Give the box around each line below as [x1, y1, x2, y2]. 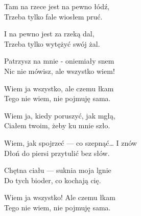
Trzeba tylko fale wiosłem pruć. [4, 11, 103, 22]
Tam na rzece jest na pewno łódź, [4, 1, 110, 11]
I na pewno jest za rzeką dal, [4, 28, 95, 39]
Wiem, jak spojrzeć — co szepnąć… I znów [4, 137, 137, 148]
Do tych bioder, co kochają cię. [4, 174, 101, 185]
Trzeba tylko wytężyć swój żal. [4, 38, 100, 49]
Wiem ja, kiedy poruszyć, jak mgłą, [4, 110, 115, 121]
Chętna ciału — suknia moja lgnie [4, 165, 111, 175]
